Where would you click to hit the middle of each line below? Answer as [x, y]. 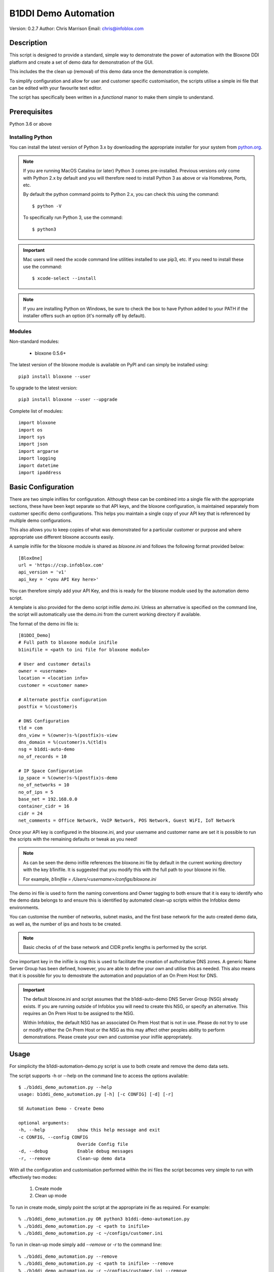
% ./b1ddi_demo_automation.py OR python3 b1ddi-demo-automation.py [104, 1219]
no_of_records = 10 [43, 756]
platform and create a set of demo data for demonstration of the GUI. [81, 62]
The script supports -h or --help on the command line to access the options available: [99, 1076]
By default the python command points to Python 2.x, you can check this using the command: [121, 194]
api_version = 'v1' [43, 572]
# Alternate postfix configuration [63, 699]
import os [30, 430]
